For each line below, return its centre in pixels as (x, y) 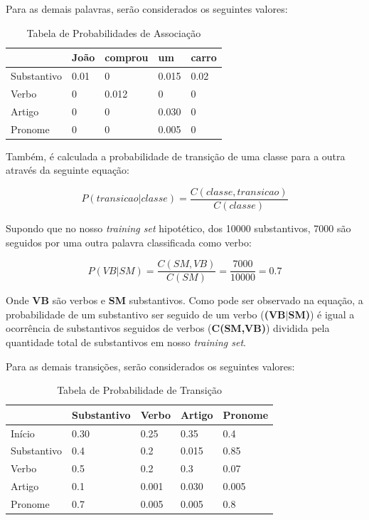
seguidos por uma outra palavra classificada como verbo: (129, 242)
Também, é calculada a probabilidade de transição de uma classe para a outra (176, 156)
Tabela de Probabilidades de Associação (114, 32)
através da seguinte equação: (68, 170)
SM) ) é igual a (321, 314)
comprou (127, 57)
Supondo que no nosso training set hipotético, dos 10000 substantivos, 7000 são (178, 228)
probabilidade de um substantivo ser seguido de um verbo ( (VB (146, 314)
